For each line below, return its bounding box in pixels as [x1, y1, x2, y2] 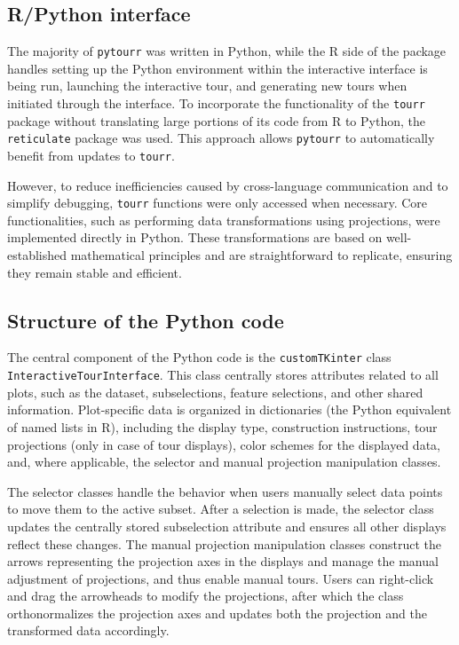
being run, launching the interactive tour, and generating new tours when [7, 76, 408, 95]
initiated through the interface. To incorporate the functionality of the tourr [7, 94, 425, 113]
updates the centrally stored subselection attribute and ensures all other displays [7, 516, 447, 535]
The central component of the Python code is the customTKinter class [7, 348, 392, 366]
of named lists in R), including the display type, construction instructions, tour [7, 417, 438, 436]
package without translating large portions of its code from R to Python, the [7, 111, 425, 130]
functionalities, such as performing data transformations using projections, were [7, 210, 440, 229]
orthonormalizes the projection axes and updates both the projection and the [7, 603, 427, 622]
